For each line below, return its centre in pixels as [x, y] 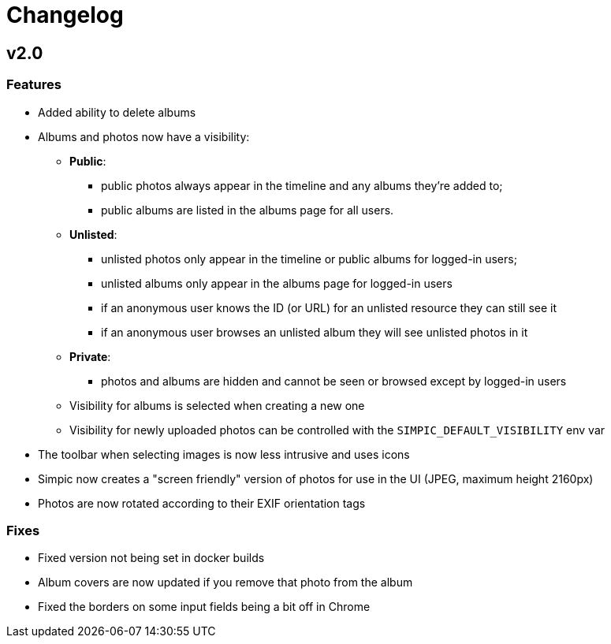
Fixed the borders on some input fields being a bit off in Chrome [204, 607]
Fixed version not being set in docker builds [151, 558]
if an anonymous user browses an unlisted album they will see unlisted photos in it [315, 332]
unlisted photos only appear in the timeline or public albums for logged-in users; [309, 259]
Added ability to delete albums [117, 112]
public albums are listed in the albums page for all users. [248, 210]
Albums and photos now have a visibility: [144, 136]
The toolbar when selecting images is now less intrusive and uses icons [224, 454]
